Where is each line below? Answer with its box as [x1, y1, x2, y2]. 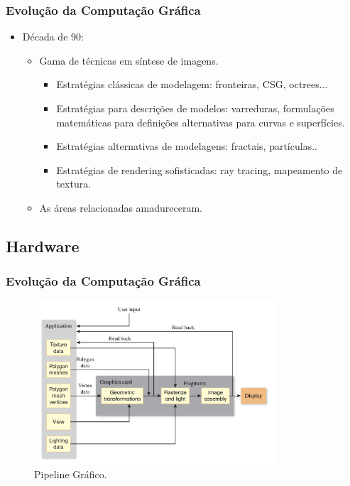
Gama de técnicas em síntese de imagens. [39, 53, 219, 67]
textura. [56, 176, 92, 191]
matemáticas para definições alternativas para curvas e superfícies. [56, 114, 345, 129]
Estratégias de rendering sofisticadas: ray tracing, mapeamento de [56, 162, 343, 177]
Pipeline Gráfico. [34, 467, 107, 482]
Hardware [6, 234, 80, 256]
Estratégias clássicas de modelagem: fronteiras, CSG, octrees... [56, 77, 328, 92]
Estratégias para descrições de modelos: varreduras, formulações [56, 101, 334, 115]
